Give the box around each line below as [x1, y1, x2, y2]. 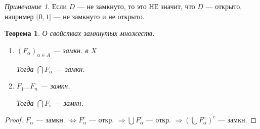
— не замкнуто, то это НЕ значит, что [77, 1, 195, 11]
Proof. [5, 114, 23, 125]
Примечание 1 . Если [5, 1, 67, 11]
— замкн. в [53, 45, 89, 55]
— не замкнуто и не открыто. [53, 11, 145, 21]
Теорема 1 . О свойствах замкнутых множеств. [5, 28, 155, 38]
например [5, 11, 34, 21]
